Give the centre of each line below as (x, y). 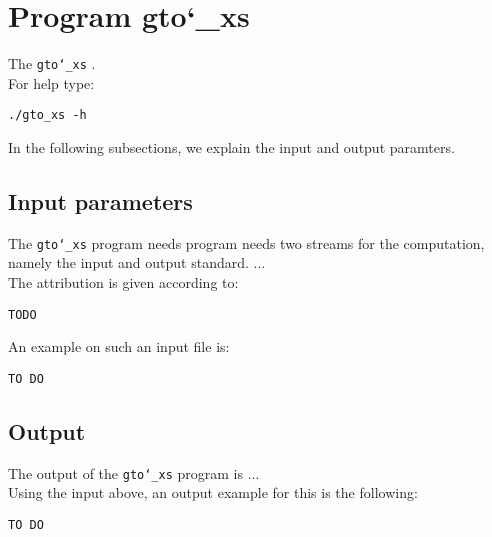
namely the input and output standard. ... (137, 262)
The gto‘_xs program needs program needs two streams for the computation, (246, 242)
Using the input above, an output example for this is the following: (213, 492)
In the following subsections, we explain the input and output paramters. (231, 147)
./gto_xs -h (47, 115)
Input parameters (100, 201)
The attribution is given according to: (123, 282)
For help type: (51, 82)
